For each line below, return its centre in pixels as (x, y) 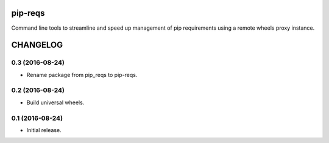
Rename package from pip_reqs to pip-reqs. (82, 75)
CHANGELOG (37, 45)
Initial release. (44, 130)
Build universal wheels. (55, 102)
